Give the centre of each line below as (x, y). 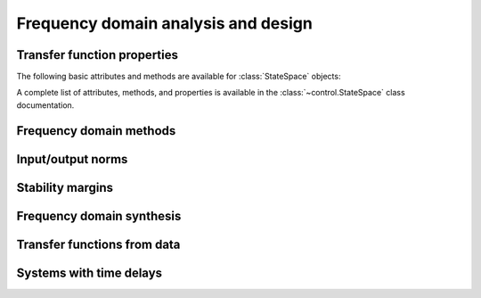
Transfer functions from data (98, 244)
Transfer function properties (97, 55)
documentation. (45, 105)
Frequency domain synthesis (99, 215)
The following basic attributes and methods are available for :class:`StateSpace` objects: (179, 77)
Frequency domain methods (96, 131)
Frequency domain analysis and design (165, 23)
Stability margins (65, 187)
